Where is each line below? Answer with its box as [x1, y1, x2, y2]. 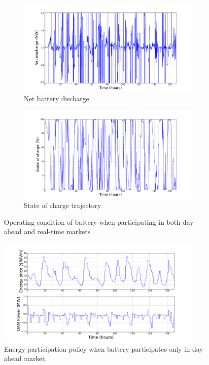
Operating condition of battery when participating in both [4, 216, 180, 227]
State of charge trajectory [24, 200, 101, 210]
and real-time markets [24, 226, 91, 237]
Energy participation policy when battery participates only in [4, 343, 190, 354]
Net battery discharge [24, 93, 89, 104]
